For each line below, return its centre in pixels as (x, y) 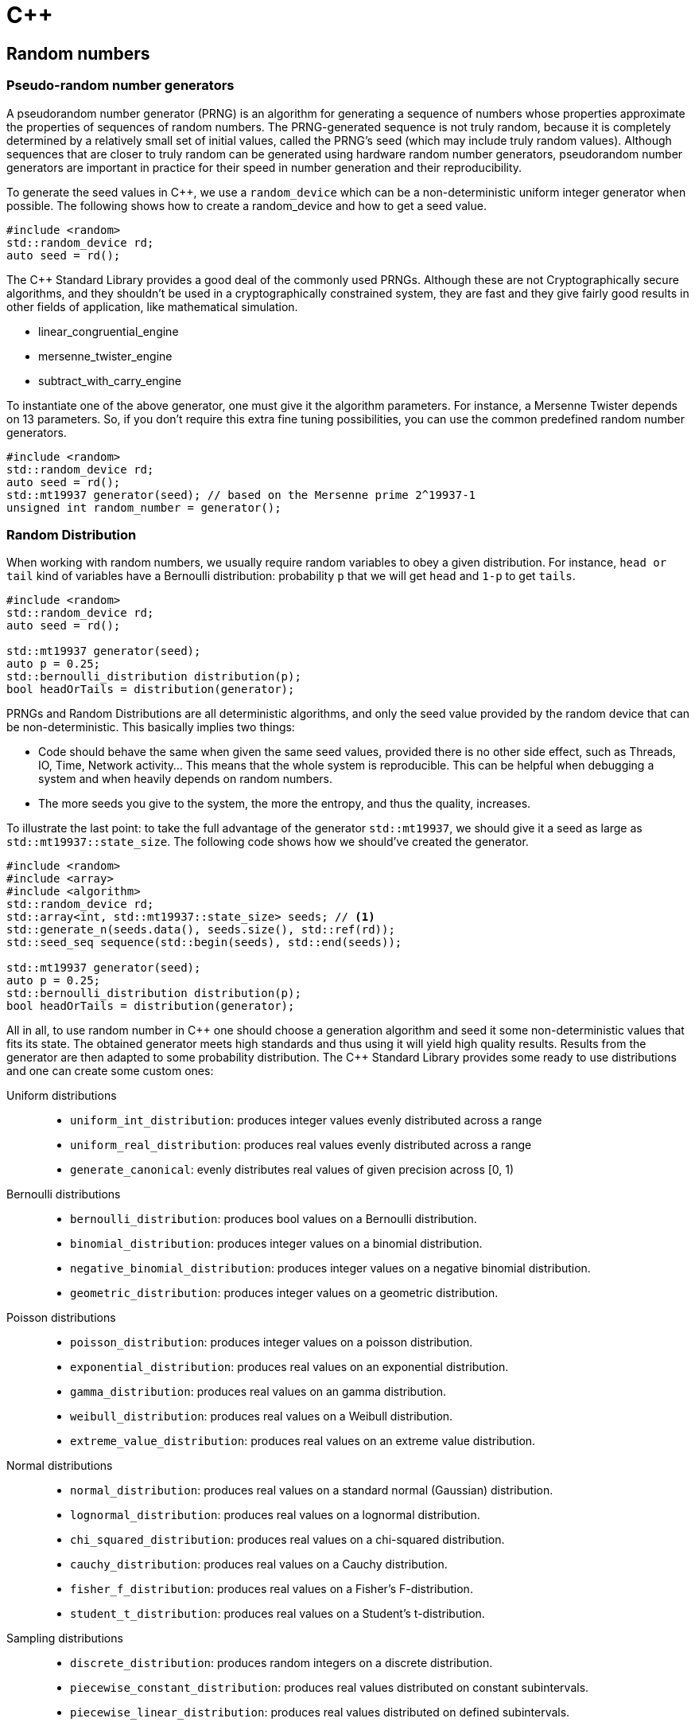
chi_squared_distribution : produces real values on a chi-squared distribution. (287, 1540)
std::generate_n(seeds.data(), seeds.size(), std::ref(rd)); (201, 930)
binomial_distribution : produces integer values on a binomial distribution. (276, 1244)
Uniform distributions (62, 1096)
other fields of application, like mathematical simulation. (152, 306)
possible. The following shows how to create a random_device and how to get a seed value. (247, 205)
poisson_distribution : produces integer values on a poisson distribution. (272, 1342)
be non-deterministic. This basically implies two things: (151, 727)
